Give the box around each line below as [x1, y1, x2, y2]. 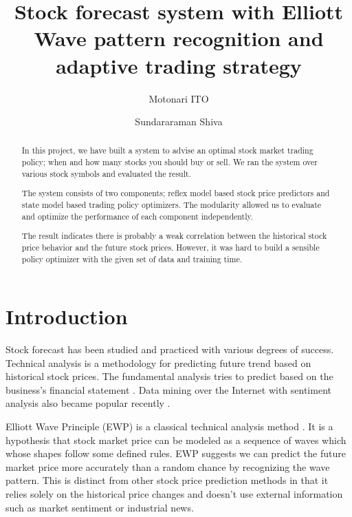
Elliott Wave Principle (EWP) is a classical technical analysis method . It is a [5, 419, 333, 434]
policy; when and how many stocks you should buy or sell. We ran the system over [21, 156, 318, 168]
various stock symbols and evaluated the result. [21, 167, 191, 179]
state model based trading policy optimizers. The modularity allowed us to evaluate [21, 199, 322, 210]
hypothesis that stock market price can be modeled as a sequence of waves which [5, 432, 346, 447]
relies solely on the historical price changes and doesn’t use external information [5, 487, 343, 501]
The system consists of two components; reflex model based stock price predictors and [21, 187, 330, 199]
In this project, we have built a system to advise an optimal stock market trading [21, 145, 313, 156]
